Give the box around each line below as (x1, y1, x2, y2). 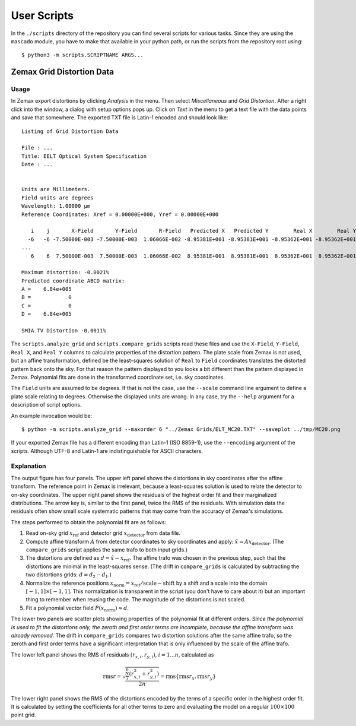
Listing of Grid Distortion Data (21, 128, 119, 135)
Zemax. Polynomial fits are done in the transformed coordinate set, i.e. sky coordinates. (11, 373, 225, 381)
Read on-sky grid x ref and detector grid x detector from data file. (26, 530, 181, 538)
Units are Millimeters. (21, 186, 91, 193)
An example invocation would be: (11, 412, 93, 419)
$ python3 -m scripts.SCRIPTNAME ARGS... (21, 52, 144, 59)
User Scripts (11, 9, 74, 22)
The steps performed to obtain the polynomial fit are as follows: (11, 518, 166, 525)
